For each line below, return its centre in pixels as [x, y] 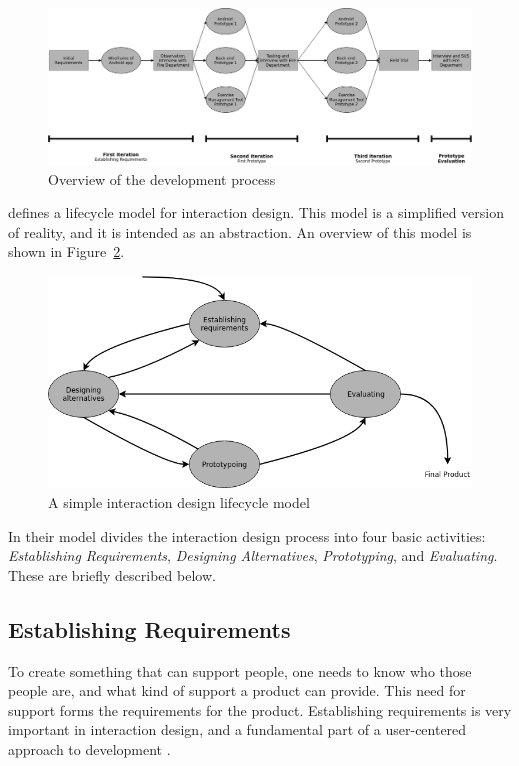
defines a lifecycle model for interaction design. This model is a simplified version [256, 212]
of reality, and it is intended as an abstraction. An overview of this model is [240, 231]
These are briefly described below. [112, 574]
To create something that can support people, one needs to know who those [240, 670]
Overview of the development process [162, 178]
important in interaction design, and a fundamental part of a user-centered [237, 729]
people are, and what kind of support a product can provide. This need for [237, 690]
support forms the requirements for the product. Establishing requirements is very [260, 709]
